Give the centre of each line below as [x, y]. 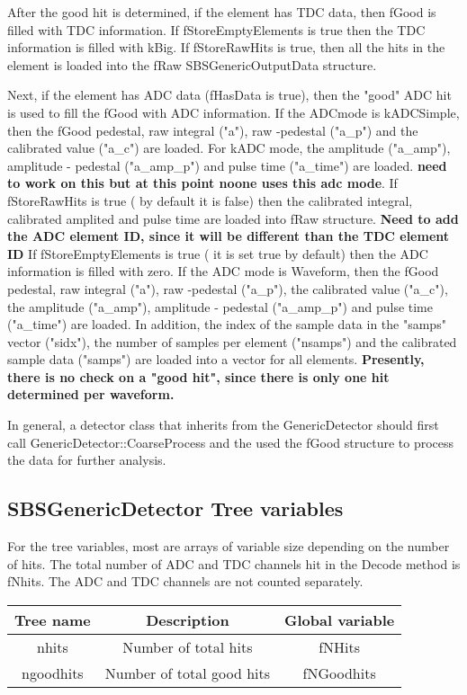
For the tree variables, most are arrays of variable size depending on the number [229, 546]
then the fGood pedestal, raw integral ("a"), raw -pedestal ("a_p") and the [213, 130]
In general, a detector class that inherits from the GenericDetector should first [223, 425]
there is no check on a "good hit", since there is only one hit [198, 376]
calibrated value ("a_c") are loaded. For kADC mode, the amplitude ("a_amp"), [229, 148]
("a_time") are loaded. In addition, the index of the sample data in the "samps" [227, 324]
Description [188, 619]
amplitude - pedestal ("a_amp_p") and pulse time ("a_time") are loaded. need [227, 165]
